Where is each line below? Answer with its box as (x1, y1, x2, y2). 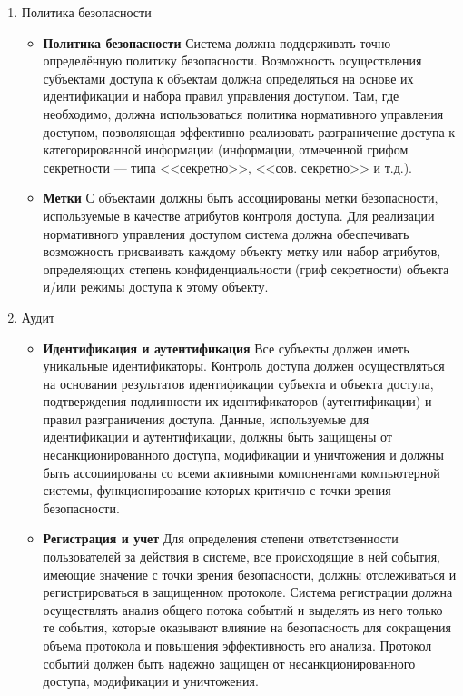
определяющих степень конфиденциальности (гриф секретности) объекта (43, 259, 449, 278)
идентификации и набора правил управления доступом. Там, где (43, 86, 399, 105)
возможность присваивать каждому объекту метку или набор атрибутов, (43, 242, 441, 261)
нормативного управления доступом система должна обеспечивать (43, 224, 409, 243)
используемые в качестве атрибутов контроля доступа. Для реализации (43, 205, 435, 224)
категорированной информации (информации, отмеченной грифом (43, 140, 409, 159)
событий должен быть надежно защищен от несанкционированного (43, 653, 416, 672)
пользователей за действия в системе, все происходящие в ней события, (43, 547, 441, 566)
